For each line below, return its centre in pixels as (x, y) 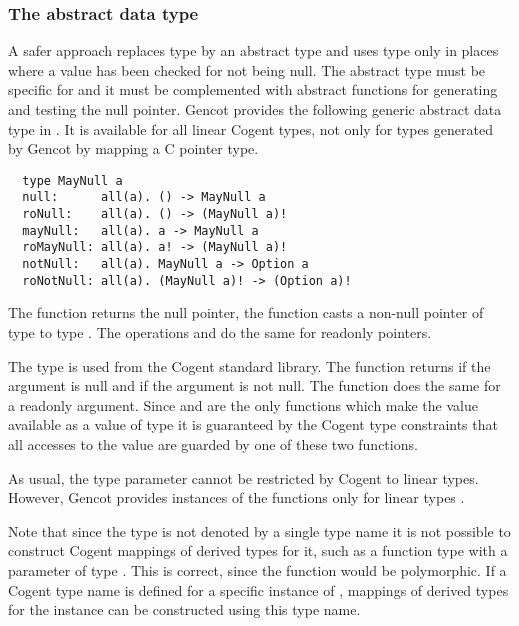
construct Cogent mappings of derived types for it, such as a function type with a (258, 550)
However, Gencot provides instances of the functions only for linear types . (236, 497)
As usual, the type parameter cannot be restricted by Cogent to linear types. (243, 477)
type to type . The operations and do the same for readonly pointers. (220, 331)
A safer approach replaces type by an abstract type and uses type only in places (253, 50)
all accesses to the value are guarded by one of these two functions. (213, 443)
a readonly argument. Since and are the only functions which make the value (243, 404)
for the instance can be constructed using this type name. (184, 609)
